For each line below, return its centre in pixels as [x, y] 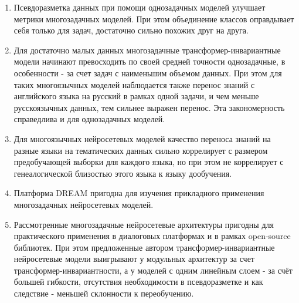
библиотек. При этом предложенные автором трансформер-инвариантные [144, 247]
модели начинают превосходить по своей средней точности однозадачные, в [149, 61]
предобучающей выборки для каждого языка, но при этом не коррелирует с [149, 162]
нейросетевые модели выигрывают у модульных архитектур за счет [134, 259]
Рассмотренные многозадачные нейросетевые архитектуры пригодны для [144, 224]
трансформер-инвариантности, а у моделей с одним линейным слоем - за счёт [153, 270]
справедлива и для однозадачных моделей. [89, 119]
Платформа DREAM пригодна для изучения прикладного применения [139, 193]
